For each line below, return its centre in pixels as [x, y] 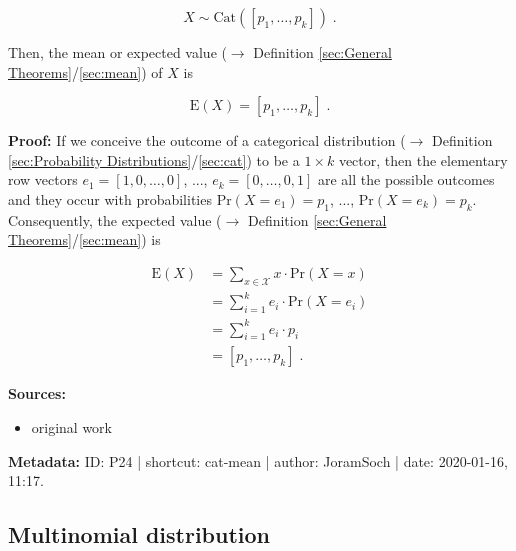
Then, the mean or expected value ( [117, 52]
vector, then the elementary [423, 159]
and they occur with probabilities [110, 198]
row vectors [43, 179]
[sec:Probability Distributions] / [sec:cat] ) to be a [154, 159]
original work [72, 427]
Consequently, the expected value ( [115, 219]
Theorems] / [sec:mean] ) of [85, 71]
